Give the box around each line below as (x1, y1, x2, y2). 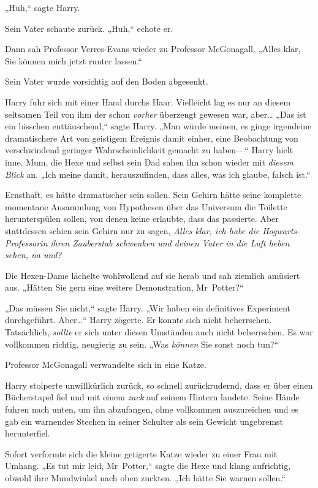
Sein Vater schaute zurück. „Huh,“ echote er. (5, 21, 173, 34)
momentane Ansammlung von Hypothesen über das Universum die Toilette (5, 200, 287, 213)
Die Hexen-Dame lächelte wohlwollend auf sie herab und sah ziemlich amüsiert (5, 269, 300, 281)
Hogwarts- (262, 224, 300, 237)
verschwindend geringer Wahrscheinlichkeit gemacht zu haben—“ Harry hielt (5, 143, 293, 156)
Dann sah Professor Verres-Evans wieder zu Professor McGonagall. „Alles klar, (5, 42, 301, 55)
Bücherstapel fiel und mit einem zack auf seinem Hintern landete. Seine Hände (5, 391, 300, 403)
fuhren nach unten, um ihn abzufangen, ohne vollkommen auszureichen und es (5, 403, 298, 416)
